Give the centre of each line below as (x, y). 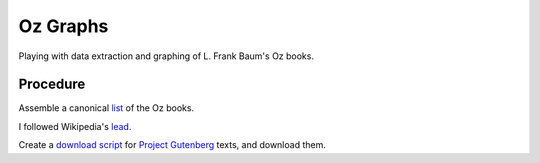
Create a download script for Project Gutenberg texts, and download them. (172, 145)
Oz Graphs (63, 26)
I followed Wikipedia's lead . (75, 126)
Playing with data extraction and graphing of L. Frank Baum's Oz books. (166, 56)
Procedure (52, 84)
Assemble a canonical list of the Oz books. (106, 108)
